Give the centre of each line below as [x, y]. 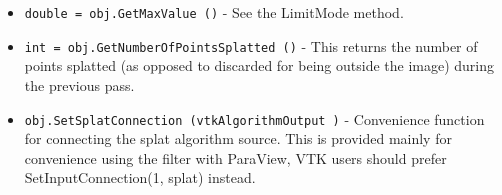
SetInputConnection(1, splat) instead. [140, 177]
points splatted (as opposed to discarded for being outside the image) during [259, 65]
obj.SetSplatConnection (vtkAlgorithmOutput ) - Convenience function [254, 118]
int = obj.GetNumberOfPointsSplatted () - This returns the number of [251, 45]
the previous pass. [79, 84]
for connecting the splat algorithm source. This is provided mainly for [238, 138]
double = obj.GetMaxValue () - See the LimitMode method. [214, 12]
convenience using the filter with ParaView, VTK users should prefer [235, 157]
